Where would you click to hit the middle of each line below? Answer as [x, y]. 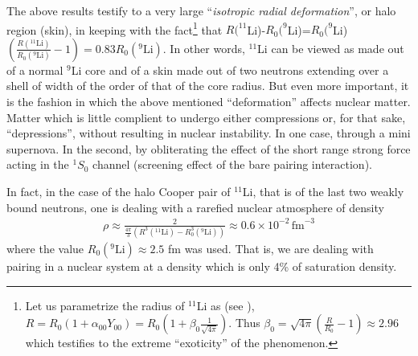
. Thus [244, 323]
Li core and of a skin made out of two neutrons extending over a [230, 70]
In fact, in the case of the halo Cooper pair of [119, 191]
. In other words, [204, 48]
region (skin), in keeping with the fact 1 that [115, 28]
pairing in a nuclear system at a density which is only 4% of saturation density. [202, 266]
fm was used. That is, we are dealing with [271, 249]
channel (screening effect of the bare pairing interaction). [232, 164]
